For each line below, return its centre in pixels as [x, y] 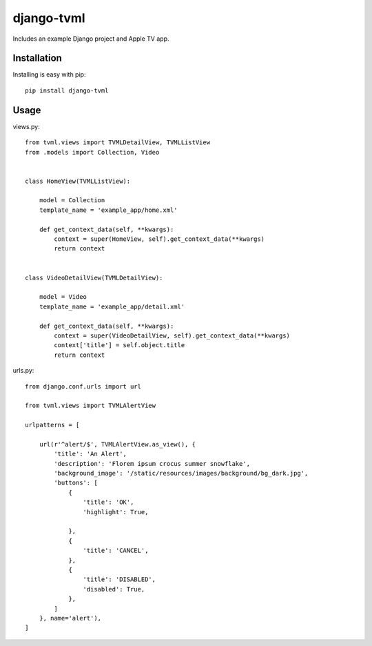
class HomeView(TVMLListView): [78, 181]
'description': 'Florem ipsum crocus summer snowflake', [152, 463]
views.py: [27, 126]
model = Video [63, 297]
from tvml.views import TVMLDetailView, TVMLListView [117, 143]
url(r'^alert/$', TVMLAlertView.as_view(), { [117, 444]
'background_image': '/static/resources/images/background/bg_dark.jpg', [181, 473]
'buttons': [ [76, 483]
